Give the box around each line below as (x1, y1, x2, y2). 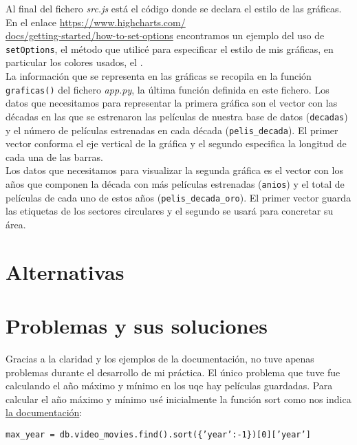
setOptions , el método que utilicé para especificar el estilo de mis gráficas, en (6, 41, 334, 56)
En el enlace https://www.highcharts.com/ (6, 14, 186, 29)
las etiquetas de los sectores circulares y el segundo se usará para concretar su (6, 204, 334, 218)
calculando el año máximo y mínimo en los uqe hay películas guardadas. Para (6, 378, 333, 393)
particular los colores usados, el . (6, 55, 143, 69)
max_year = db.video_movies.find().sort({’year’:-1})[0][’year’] (6, 429, 311, 439)
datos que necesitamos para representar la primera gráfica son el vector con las (6, 96, 338, 110)
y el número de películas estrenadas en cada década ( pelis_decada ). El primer (6, 122, 338, 137)
